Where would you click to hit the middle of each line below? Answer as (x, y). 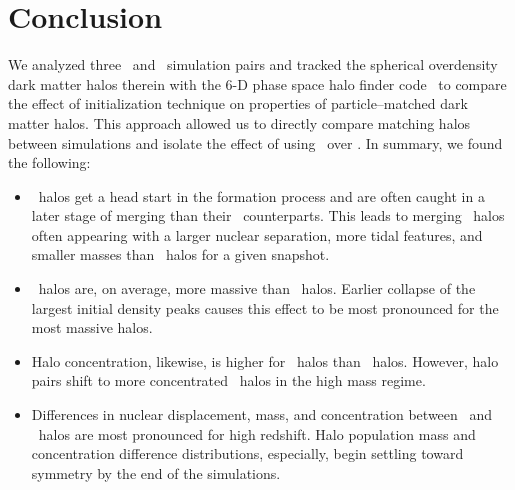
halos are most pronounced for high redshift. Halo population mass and (257, 433)
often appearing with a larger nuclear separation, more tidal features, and (257, 234)
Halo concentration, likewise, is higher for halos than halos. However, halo (265, 360)
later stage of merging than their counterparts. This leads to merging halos (268, 215)
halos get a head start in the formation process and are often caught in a (261, 195)
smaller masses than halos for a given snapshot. (180, 254)
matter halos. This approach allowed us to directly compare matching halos (239, 122)
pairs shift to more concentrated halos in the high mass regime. (228, 380)
